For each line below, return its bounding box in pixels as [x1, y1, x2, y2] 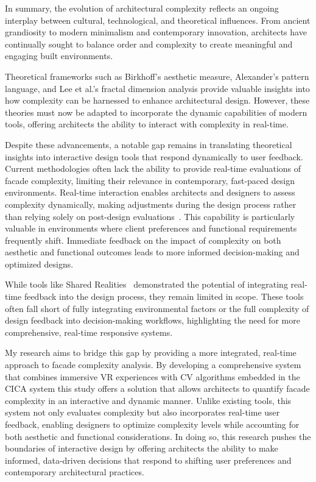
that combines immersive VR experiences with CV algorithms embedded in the [5, 370, 300, 383]
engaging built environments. [5, 49, 113, 62]
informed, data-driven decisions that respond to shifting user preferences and [5, 453, 292, 466]
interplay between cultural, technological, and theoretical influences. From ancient [5, 13, 311, 26]
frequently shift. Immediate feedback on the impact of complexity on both [5, 233, 281, 246]
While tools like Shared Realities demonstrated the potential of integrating [5, 278, 288, 291]
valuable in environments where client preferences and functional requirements [5, 222, 297, 235]
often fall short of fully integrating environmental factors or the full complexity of [5, 302, 309, 314]
